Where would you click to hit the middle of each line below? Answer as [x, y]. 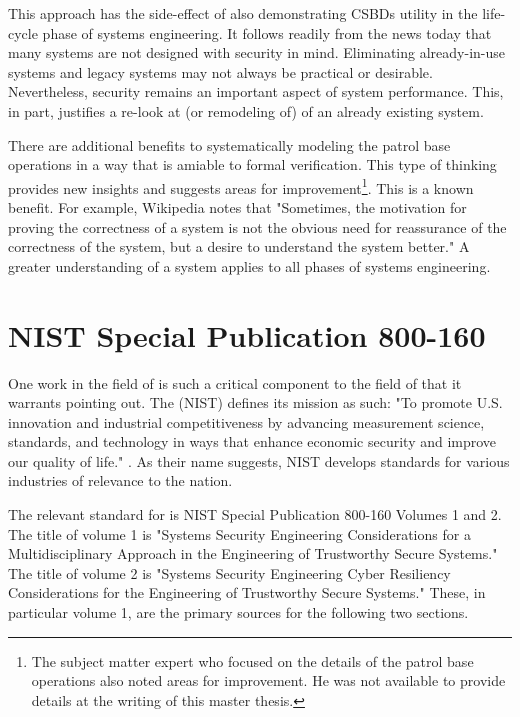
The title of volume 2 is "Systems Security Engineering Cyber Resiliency [229, 572]
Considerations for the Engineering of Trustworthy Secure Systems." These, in [247, 592]
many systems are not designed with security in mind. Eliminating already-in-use [256, 52]
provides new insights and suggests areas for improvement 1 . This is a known [241, 186]
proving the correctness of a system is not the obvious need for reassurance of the [257, 226]
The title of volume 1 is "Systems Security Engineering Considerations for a [239, 533]
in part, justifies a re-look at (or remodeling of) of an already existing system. [246, 110]
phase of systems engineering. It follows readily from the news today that [267, 32]
